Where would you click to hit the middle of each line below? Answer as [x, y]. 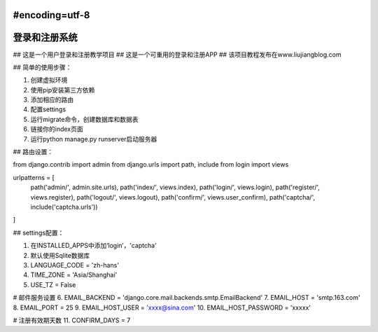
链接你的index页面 [57, 129]
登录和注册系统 [45, 37]
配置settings [48, 109]
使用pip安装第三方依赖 [63, 90]
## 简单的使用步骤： [42, 67]
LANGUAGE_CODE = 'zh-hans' [75, 265]
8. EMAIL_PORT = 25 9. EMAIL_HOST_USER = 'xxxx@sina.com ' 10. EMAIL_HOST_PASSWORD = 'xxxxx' [162, 307]
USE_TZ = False [53, 284]
